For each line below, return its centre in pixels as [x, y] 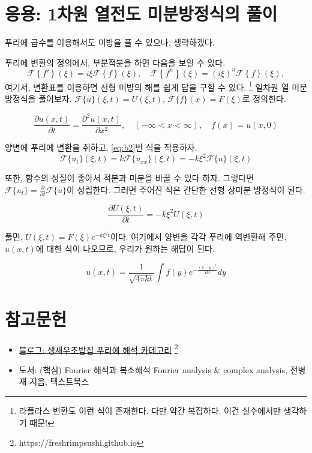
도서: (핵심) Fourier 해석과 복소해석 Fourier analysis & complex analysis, [153, 369]
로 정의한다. [264, 99]
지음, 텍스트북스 [59, 381]
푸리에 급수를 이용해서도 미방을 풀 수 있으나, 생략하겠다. [110, 42]
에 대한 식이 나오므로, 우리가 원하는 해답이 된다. [125, 248]
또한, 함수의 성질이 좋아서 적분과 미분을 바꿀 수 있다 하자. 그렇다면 [130, 178]
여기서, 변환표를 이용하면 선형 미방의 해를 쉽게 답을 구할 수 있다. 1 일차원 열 [147, 86]
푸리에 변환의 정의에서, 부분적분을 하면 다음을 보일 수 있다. [115, 62]
